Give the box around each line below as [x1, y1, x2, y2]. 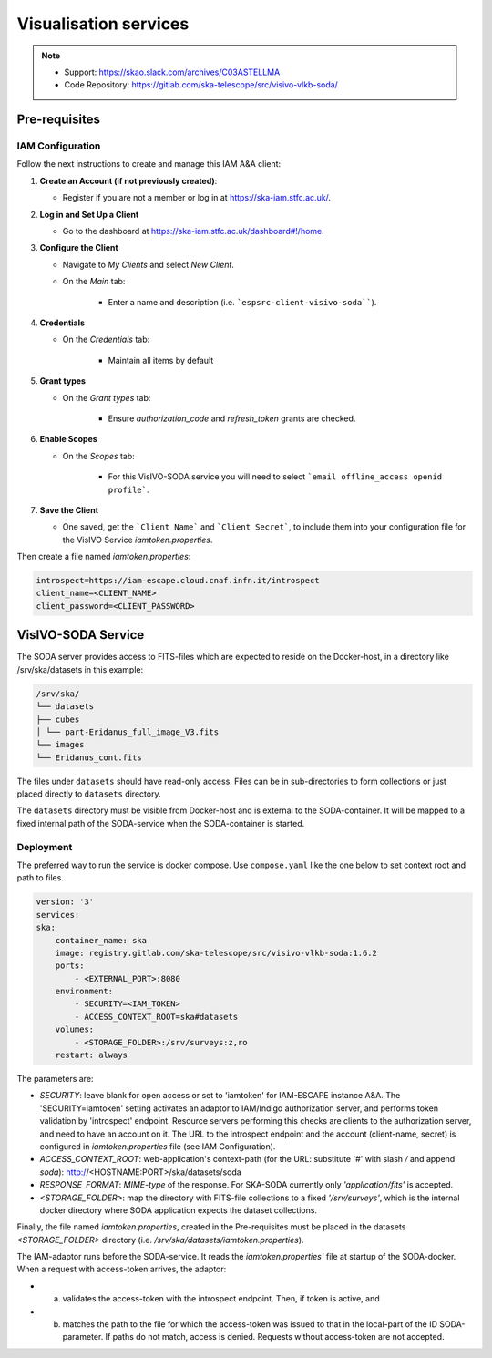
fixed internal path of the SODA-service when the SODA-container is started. [16, 818, 305, 828]
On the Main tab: [62, 276, 126, 287]
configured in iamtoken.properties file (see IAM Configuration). [39, 1140, 276, 1152]
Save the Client [39, 504, 99, 515]
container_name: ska [55, 935, 148, 945]
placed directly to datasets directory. [16, 788, 161, 799]
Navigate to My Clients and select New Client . [62, 259, 234, 270]
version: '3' [36, 897, 95, 907]
